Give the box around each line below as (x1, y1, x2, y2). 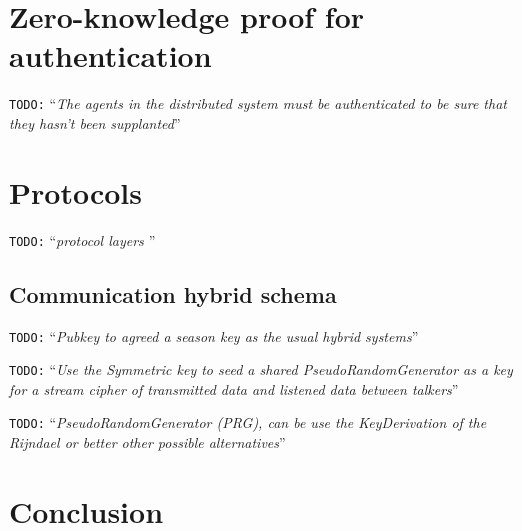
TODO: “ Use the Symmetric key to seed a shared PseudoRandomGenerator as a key (9, 359, 513, 380)
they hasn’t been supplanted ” (9, 112, 181, 133)
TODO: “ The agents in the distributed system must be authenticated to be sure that (9, 93, 507, 114)
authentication (9, 35, 212, 76)
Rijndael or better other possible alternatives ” (9, 432, 286, 453)
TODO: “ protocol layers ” (9, 229, 156, 250)
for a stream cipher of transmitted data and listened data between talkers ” (9, 378, 459, 399)
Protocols (9, 171, 142, 212)
